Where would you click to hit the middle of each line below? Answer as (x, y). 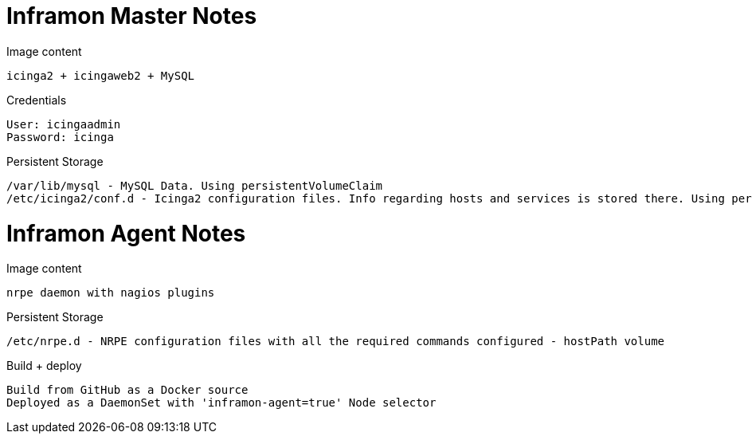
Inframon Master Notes (132, 16)
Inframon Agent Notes (126, 233)
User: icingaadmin (64, 124)
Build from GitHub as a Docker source (127, 390)
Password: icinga (60, 137)
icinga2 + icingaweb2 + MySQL (101, 75)
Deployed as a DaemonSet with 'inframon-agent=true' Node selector (221, 403)
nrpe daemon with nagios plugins (111, 293)
